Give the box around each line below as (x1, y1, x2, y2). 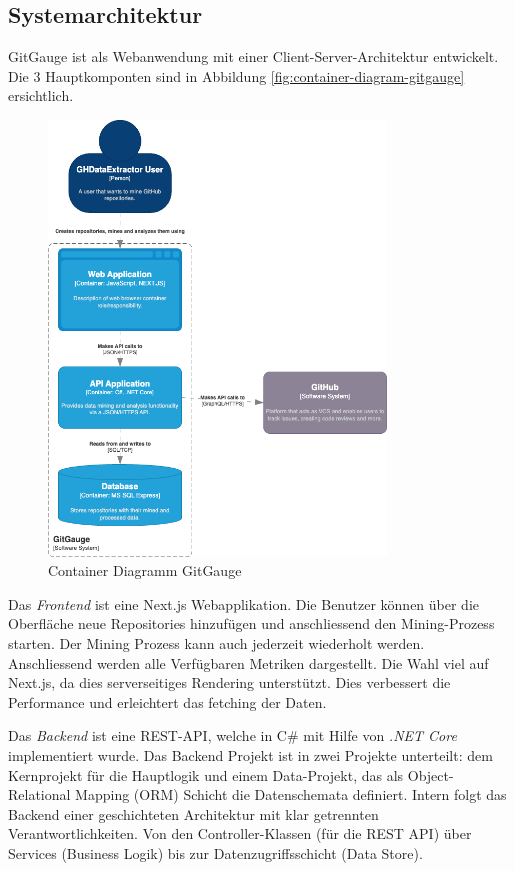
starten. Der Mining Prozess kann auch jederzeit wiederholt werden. (8, 633, 425, 654)
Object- (407, 764, 454, 785)
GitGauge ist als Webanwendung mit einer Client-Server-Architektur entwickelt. (8, 46, 499, 67)
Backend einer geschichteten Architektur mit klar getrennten (8, 803, 379, 824)
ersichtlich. (8, 85, 74, 106)
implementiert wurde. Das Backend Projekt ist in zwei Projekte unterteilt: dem (8, 745, 493, 765)
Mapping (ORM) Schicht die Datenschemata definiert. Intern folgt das (75, 784, 507, 805)
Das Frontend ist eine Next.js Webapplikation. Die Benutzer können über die (8, 593, 480, 614)
